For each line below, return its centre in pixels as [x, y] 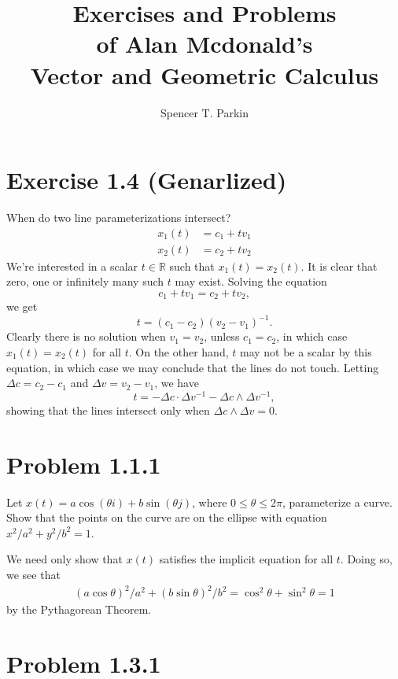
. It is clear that [339, 266]
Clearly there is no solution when [86, 336]
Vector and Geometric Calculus [205, 74]
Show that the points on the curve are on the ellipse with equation [167, 517]
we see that [33, 574]
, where [209, 502]
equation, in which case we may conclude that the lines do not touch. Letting [193, 367]
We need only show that [64, 559]
